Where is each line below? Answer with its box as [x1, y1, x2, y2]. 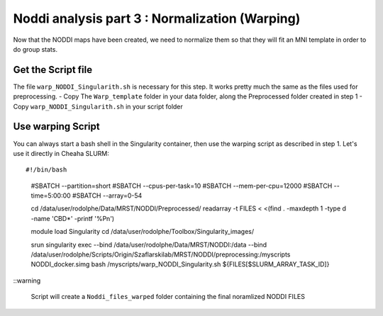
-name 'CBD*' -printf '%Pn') [30, 214, 115, 222]
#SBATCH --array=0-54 [72, 191, 143, 200]
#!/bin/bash [26, 166, 67, 174]
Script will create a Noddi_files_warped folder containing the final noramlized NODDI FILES [30, 293, 305, 301]
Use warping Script [13, 120, 100, 132]
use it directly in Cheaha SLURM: [13, 149, 110, 157]
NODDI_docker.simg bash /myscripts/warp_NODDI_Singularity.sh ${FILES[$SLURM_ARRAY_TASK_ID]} [30, 260, 330, 269]
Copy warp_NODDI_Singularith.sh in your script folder [13, 102, 184, 111]
